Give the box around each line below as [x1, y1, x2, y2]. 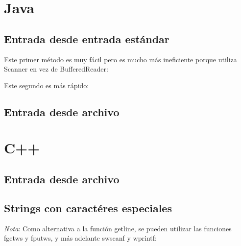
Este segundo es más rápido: [4, 80, 89, 90]
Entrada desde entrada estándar [4, 31, 169, 46]
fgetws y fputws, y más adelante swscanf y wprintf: [4, 233, 157, 243]
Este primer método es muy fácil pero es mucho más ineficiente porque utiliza [4, 54, 237, 64]
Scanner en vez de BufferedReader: [4, 64, 108, 74]
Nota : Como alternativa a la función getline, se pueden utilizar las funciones [4, 223, 232, 233]
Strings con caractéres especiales [4, 200, 172, 215]
